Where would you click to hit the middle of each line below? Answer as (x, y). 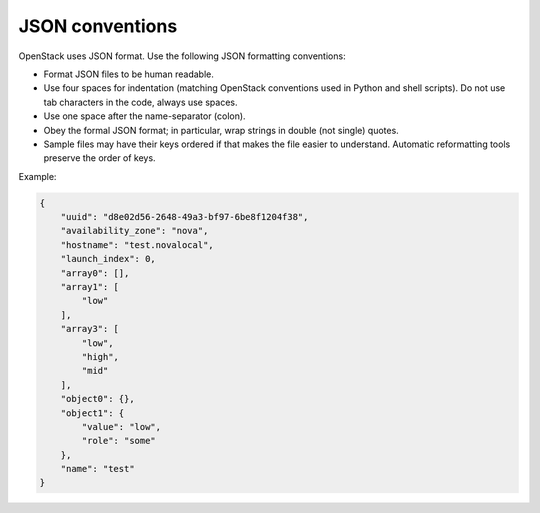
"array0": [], (95, 273)
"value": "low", (121, 426)
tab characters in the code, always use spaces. (141, 102)
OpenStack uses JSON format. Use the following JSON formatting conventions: (182, 56)
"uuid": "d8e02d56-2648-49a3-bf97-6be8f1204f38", (184, 217)
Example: (37, 176)
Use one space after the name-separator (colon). (144, 116)
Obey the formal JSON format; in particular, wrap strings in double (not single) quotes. (221, 130)
